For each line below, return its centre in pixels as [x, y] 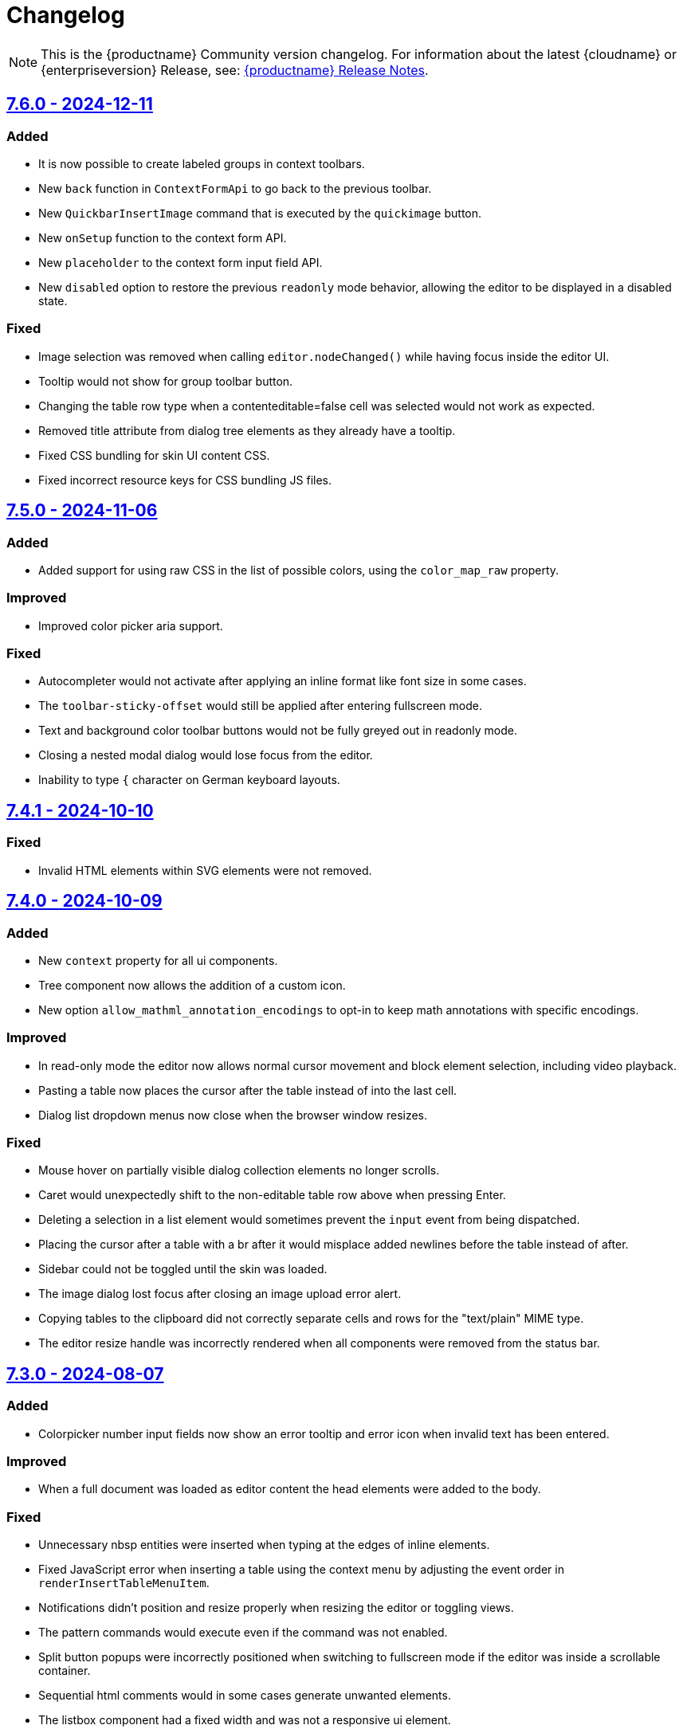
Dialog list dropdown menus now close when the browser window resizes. [233, 1115]
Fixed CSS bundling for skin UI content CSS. [154, 455]
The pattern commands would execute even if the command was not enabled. [243, 1633]
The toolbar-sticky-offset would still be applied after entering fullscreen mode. [260, 706]
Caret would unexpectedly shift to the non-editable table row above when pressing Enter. [272, 1195]
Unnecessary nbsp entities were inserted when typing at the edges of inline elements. [264, 1545]
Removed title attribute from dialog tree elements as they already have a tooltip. [247, 430]
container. [65, 1671]
